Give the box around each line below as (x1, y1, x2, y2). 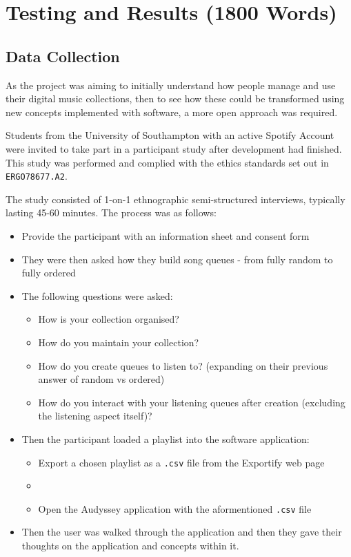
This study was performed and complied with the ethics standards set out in (6, 155, 329, 169)
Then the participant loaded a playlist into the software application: (21, 431, 310, 446)
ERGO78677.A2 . (6, 169, 68, 183)
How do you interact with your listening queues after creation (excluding (38, 395, 345, 409)
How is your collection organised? (38, 312, 179, 326)
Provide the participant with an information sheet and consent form (21, 228, 310, 243)
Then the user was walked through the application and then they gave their (21, 525, 342, 539)
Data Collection (6, 45, 120, 66)
